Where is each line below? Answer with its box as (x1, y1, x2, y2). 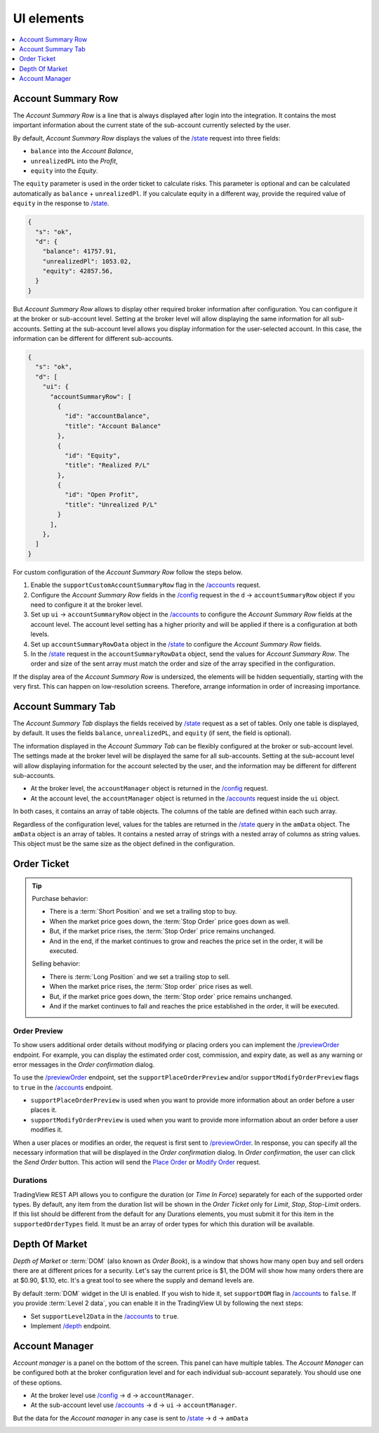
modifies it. (30, 1125, 63, 1134)
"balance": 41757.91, (42, 247, 117, 256)
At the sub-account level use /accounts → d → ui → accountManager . (30, 1401, 237, 1409)
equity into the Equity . (30, 166, 98, 175)
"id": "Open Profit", (64, 491, 140, 499)
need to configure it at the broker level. (30, 600, 143, 609)
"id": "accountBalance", (64, 412, 150, 420)
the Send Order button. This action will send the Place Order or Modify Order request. (13, 1158, 261, 1167)
